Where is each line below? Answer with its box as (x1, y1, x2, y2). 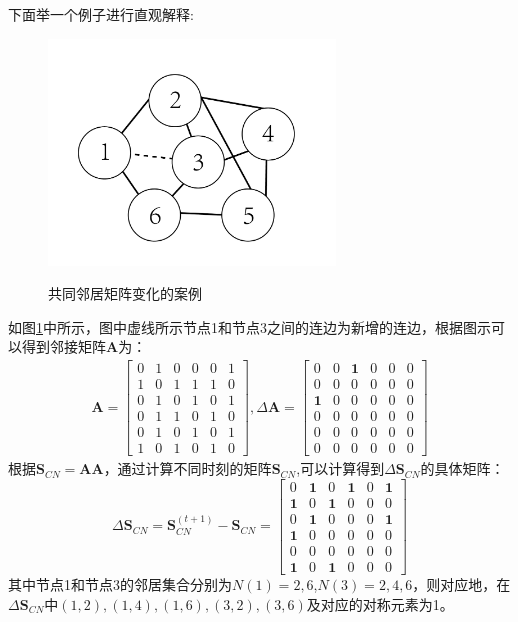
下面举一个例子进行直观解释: (8, 4, 194, 24)
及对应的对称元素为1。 (306, 593, 454, 614)
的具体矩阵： (420, 458, 505, 479)
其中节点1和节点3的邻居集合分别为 (8, 573, 232, 594)
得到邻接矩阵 (21, 336, 106, 357)
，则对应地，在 (412, 573, 511, 594)
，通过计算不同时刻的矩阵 (103, 458, 272, 479)
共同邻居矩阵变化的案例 (48, 283, 202, 304)
